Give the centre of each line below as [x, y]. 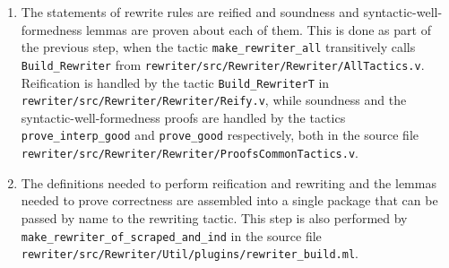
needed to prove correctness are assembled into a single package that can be [229, 200]
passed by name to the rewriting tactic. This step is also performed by [214, 217]
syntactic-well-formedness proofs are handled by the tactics [183, 117]
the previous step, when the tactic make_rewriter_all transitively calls [218, 47]
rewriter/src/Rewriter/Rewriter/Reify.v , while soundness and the [214, 100]
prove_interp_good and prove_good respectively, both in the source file [220, 135]
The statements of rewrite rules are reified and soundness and [190, 12]
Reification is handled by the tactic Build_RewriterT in [175, 82]
